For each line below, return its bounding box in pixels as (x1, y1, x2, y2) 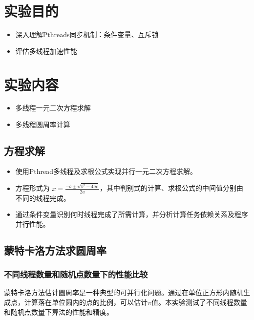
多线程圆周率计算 (15, 119, 70, 129)
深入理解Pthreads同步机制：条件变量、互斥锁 (15, 29, 159, 40)
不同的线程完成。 (15, 192, 70, 203)
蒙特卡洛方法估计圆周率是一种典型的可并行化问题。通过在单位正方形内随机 (4, 287, 243, 298)
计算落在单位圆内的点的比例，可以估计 (24, 297, 148, 307)
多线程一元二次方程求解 (15, 103, 91, 113)
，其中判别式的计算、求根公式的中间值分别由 (100, 183, 244, 193)
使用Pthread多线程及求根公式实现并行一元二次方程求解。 (15, 166, 197, 176)
